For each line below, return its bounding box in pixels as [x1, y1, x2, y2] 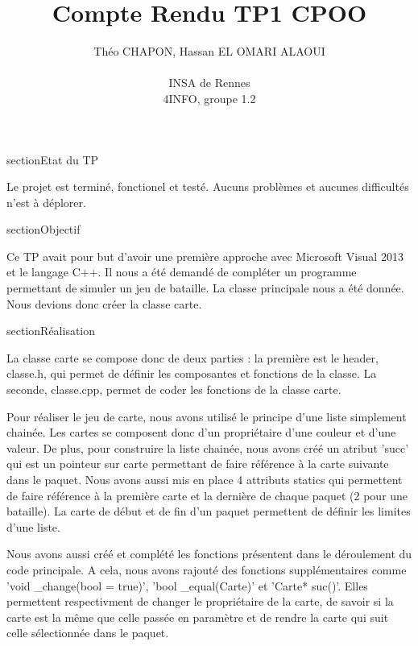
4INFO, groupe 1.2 [163, 89, 256, 106]
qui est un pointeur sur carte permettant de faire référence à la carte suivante [6, 455, 389, 472]
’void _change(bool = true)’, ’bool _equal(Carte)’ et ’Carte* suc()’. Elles [6, 577, 368, 594]
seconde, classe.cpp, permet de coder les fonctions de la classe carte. [6, 381, 341, 398]
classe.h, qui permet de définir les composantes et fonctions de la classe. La [6, 365, 377, 382]
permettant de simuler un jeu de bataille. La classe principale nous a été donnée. [6, 280, 404, 296]
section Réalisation [6, 322, 96, 339]
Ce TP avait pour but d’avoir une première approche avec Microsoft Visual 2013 [6, 247, 404, 264]
